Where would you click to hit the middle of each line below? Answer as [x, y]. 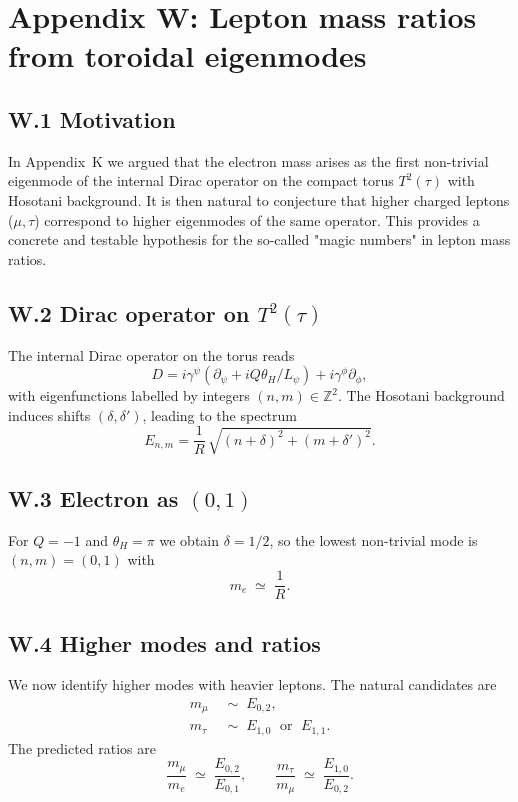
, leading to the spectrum [219, 414]
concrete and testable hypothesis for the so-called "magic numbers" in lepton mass [259, 239]
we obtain [189, 539]
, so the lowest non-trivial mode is [373, 539]
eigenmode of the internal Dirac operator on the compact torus [201, 180]
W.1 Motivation [92, 118]
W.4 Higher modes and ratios [164, 642]
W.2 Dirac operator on [129, 312]
